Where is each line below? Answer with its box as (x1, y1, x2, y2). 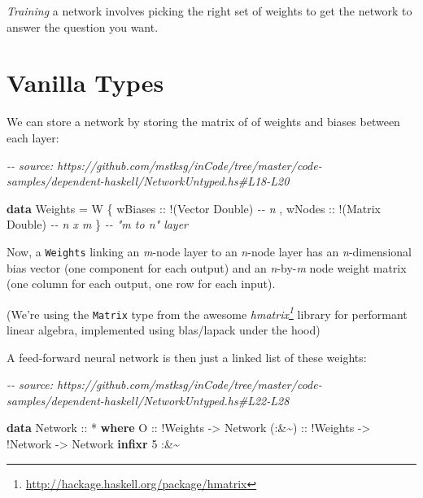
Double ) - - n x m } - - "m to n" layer (7, 216, 189, 233)
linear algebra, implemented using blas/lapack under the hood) (7, 321, 321, 339)
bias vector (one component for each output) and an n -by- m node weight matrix (7, 259, 407, 276)
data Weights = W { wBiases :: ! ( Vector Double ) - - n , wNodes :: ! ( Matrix (7, 199, 381, 216)
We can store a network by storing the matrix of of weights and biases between (7, 113, 400, 130)
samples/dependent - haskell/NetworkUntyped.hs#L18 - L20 (7, 173, 290, 190)
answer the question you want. (7, 18, 159, 35)
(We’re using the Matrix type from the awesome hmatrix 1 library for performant (7, 303, 408, 322)
